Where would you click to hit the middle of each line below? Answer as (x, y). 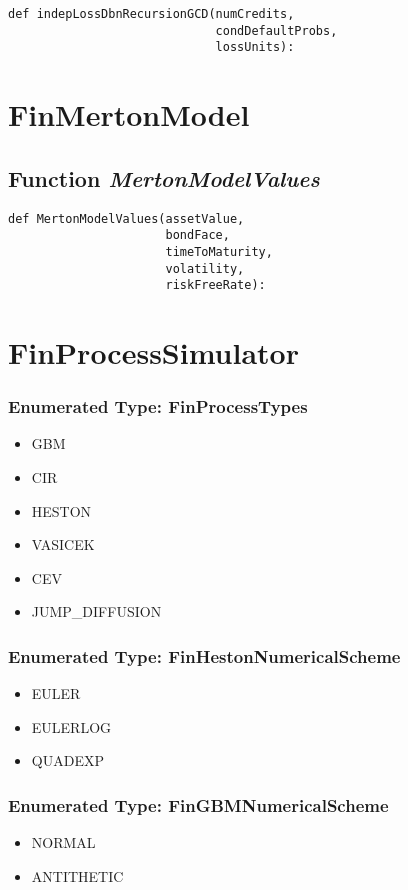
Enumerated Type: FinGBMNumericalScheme (198, 804)
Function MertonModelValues (164, 177)
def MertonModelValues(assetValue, (126, 218)
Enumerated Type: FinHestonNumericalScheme (204, 655)
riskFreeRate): (215, 285)
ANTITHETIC (77, 875)
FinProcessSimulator (153, 352)
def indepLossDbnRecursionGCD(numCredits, (151, 14)
